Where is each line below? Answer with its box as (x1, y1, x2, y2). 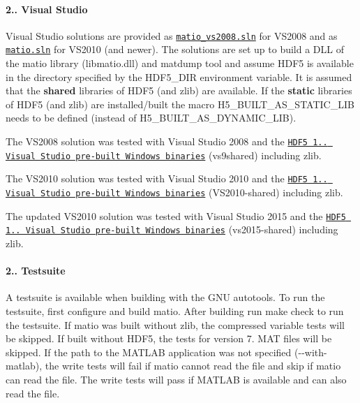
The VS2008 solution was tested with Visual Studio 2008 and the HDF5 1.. (6, 134, 328, 149)
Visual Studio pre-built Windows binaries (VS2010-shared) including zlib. (6, 185, 343, 200)
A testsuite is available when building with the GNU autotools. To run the (6, 290, 325, 305)
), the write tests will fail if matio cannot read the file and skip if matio (35, 358, 341, 373)
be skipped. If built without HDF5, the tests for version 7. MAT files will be (6, 331, 332, 346)
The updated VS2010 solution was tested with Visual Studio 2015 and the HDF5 (6, 208, 346, 223)
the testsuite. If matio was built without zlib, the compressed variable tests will (6, 317, 345, 332)
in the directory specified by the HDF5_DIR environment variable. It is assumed (6, 69, 352, 84)
